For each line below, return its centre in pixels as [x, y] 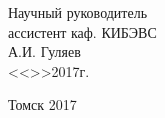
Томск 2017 [42, 104]
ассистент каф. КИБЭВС [82, 31]
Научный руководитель [78, 12]
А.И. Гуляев [44, 51]
